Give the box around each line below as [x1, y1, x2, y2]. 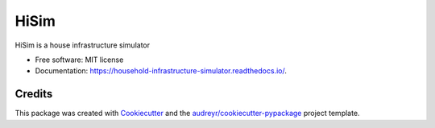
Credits [14, 87, 53, 101]
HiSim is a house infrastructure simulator [14, 40, 151, 50]
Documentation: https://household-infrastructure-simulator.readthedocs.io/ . [35, 66, 288, 76]
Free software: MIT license [35, 55, 124, 64]
